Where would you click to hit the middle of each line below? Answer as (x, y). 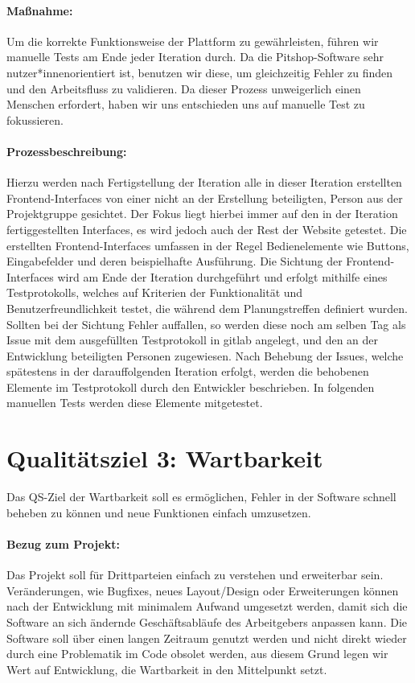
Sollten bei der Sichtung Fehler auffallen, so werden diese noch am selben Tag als (206, 324)
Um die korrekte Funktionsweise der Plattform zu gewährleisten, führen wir (193, 41)
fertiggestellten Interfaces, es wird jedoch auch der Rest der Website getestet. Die (207, 229)
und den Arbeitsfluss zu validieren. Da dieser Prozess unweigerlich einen (184, 88)
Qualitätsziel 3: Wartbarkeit (165, 458)
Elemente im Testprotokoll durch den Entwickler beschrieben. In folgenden (191, 387)
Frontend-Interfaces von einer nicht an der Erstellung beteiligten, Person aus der (205, 197)
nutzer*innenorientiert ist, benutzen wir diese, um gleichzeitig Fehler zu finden (200, 72)
